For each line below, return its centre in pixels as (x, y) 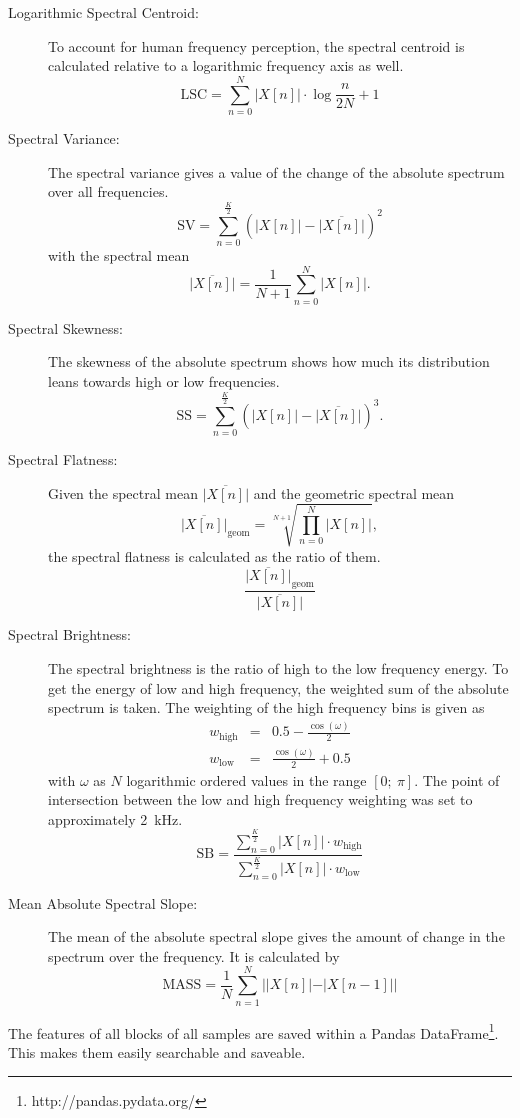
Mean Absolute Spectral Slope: (103, 902)
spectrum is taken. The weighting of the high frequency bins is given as (266, 707)
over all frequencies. (108, 191)
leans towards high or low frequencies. (164, 380)
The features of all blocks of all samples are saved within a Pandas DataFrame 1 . (253, 1031)
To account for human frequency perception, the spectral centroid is (256, 45)
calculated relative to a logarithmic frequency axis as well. (226, 65)
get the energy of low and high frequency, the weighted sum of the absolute (278, 687)
